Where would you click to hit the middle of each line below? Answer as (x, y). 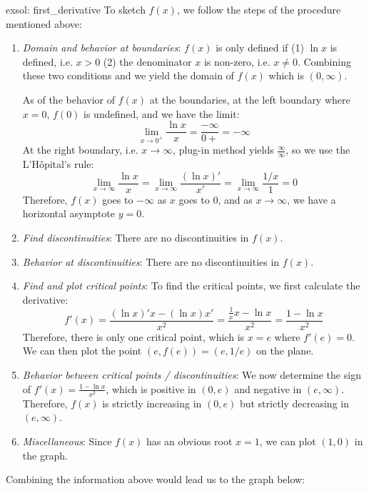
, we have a (312, 199)
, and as (235, 199)
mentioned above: (44, 23)
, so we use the (318, 150)
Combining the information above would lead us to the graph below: (156, 479)
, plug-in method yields (223, 150)
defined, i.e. (47, 61)
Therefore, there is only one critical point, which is (133, 336)
